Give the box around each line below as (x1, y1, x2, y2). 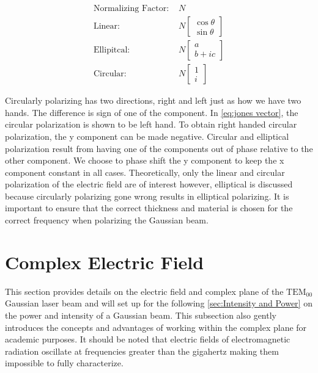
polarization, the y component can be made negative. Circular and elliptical (5, 129, 289, 142)
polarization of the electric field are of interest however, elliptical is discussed (5, 178, 293, 190)
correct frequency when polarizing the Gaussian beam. (5, 214, 209, 226)
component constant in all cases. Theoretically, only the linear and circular (5, 165, 285, 178)
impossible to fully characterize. (5, 357, 124, 369)
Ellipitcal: (93, 46, 130, 55)
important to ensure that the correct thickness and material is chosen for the (5, 201, 293, 214)
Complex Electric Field (5, 249, 204, 274)
